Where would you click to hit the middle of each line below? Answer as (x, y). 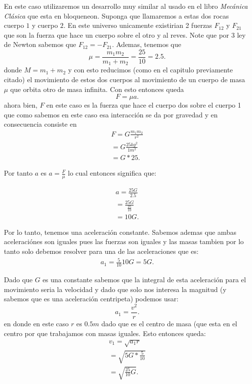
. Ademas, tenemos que (147, 44)
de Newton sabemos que (40, 44)
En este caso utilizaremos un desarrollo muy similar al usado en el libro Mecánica (126, 6)
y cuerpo (45, 25)
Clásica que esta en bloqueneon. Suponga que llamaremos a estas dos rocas (116, 15)
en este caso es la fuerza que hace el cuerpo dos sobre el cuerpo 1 (144, 105)
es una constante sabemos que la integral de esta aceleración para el (144, 279)
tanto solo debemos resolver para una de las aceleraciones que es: (101, 251)
